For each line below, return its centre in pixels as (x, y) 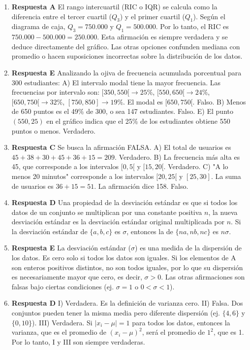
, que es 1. (229, 332)
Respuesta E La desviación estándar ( (71, 248)
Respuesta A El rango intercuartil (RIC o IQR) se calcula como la (114, 6)
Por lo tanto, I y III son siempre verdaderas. (78, 341)
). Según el (209, 16)
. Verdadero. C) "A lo (196, 166)
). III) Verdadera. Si (62, 322)
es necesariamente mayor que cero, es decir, (77, 277)
